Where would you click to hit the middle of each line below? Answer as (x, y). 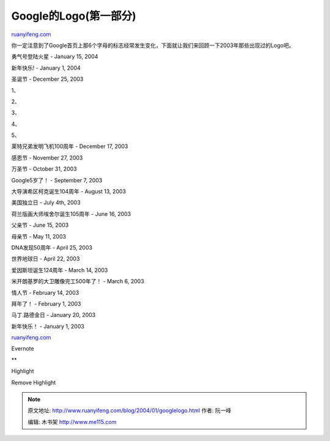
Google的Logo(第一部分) (74, 16)
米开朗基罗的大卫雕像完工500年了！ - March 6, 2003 (78, 281)
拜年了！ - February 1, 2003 (46, 303)
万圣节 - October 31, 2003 (44, 169)
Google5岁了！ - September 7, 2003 (57, 180)
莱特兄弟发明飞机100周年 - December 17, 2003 (70, 146)
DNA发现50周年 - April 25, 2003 (52, 247)
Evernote (23, 349)
